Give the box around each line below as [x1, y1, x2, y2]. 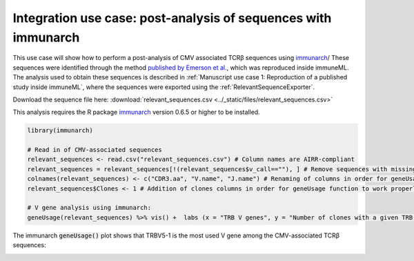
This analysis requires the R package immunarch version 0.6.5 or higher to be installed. [12, 108, 260, 117]
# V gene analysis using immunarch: [27, 204, 152, 212]
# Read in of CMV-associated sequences [27, 146, 162, 154]
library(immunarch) [27, 126, 93, 135]
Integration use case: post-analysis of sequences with [12, 10, 332, 26]
